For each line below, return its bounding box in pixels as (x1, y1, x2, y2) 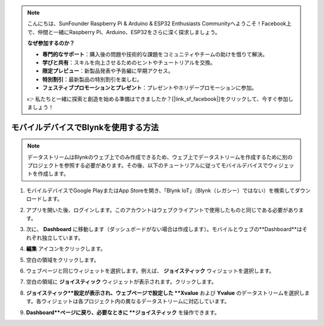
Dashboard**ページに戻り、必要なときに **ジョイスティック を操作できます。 (26, 309, 220, 316)
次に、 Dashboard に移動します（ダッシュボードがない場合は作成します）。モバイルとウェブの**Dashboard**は (26, 226, 302, 233)
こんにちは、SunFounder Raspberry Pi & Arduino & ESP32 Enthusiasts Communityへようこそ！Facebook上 (27, 20, 292, 27)
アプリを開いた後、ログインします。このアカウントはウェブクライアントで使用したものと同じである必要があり (26, 206, 299, 213)
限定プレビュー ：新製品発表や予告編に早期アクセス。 (42, 67, 174, 74)
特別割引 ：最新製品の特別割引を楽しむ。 (42, 76, 142, 83)
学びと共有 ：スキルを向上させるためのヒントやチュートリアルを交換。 (42, 59, 216, 66)
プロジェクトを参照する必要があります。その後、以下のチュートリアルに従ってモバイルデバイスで (27, 162, 268, 169)
